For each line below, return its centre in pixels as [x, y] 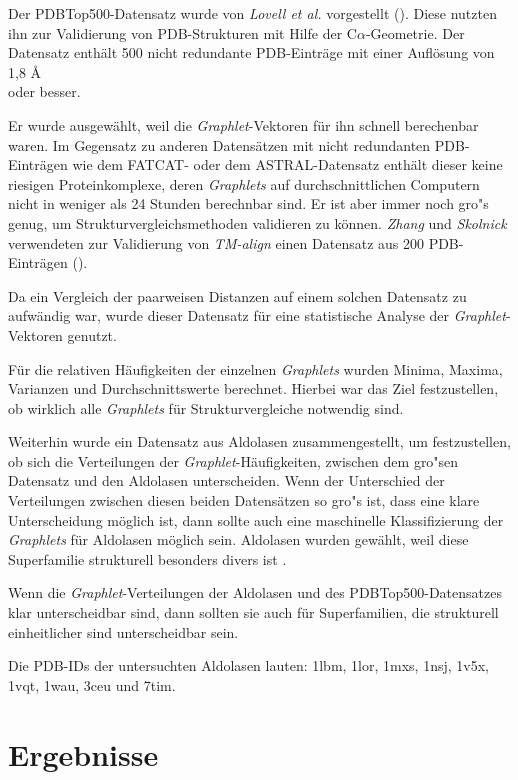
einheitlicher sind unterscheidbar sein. [123, 631]
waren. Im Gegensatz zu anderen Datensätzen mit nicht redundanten [219, 144]
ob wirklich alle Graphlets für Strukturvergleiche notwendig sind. [206, 407]
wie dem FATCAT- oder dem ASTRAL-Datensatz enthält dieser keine [287, 164]
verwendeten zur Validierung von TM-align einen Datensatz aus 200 [216, 242]
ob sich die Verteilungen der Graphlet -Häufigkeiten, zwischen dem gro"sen [233, 460]
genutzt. [92, 334]
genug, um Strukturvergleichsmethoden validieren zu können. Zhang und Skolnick [257, 222]
